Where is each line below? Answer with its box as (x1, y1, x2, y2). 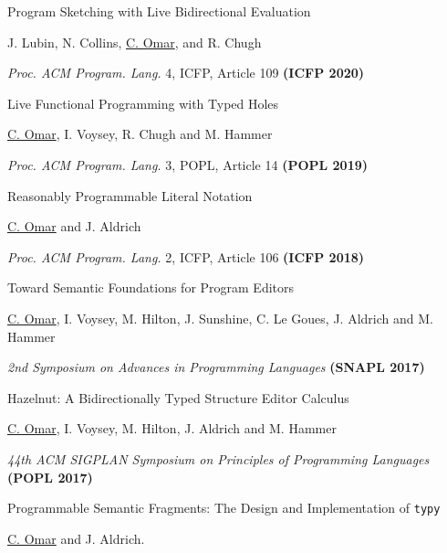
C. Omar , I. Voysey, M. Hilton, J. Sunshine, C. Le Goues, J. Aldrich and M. (7, 308, 433, 327)
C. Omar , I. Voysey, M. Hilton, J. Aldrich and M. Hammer (7, 419, 337, 438)
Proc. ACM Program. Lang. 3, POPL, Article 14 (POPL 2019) (7, 154, 369, 174)
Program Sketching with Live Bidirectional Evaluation (7, 2, 311, 20)
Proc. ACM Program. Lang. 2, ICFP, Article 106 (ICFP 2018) (7, 247, 365, 266)
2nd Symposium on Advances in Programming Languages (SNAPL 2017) (7, 357, 425, 377)
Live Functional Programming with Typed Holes (7, 93, 279, 112)
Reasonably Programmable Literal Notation (7, 186, 253, 205)
